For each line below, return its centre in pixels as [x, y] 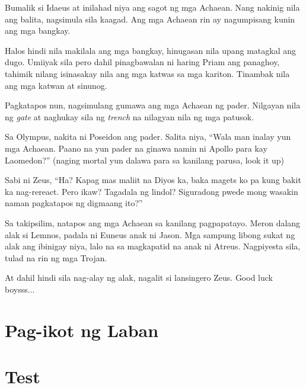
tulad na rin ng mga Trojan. [56, 257]
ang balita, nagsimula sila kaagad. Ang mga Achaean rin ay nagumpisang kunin [150, 19]
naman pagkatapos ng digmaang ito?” [74, 203]
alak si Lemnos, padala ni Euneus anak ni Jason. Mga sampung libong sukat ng [150, 234]
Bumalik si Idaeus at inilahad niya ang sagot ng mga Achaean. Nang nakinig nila [152, 7]
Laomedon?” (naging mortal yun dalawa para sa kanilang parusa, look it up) [145, 160]
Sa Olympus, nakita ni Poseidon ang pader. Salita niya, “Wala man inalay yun [148, 137]
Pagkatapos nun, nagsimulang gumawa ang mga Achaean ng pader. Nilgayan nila [153, 105]
